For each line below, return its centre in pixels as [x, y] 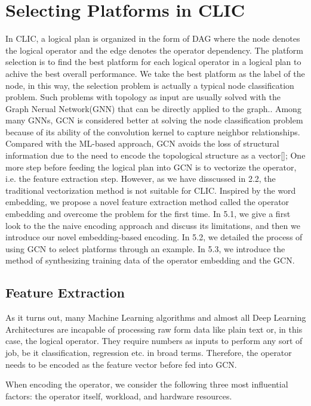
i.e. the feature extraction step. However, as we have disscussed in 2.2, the [141, 179]
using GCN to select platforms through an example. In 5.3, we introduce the [145, 248]
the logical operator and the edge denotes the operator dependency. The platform [154, 50]
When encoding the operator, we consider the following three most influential [147, 384]
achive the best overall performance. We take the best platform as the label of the [155, 73]
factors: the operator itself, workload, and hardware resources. [119, 396]
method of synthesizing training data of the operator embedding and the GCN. [150, 260]
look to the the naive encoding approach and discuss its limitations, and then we [153, 225]
